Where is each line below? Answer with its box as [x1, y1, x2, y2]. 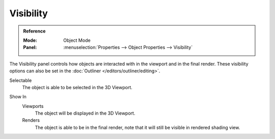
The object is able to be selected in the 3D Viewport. [22, 84, 132, 90]
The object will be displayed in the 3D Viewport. [35, 110, 135, 117]
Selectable [9, 77, 32, 84]
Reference [23, 28, 46, 34]
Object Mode [63, 37, 91, 43]
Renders [22, 117, 40, 123]
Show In [9, 94, 26, 100]
